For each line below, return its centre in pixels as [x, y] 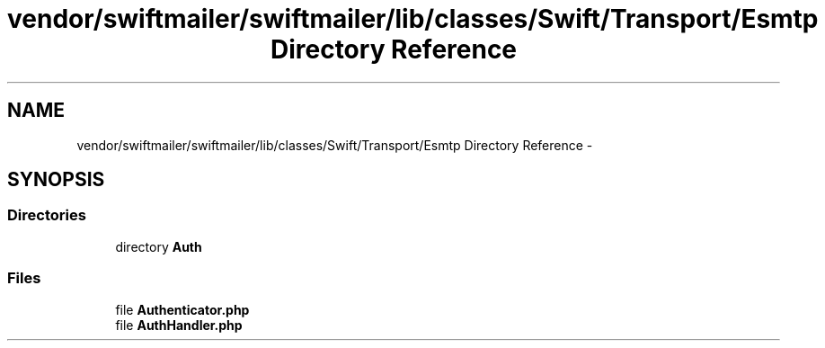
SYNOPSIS [56, 180]
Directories [47, 215]
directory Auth [159, 246]
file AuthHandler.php [179, 325]
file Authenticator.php [182, 309]
